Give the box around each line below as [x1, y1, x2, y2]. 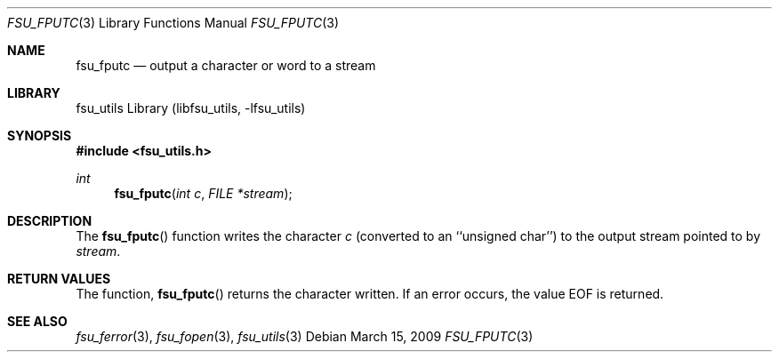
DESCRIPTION [7, 213, 92, 228]
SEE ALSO [7, 314, 68, 329]
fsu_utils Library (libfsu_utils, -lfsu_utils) [76, 100, 306, 116]
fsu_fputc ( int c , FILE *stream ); [114, 186, 293, 201]
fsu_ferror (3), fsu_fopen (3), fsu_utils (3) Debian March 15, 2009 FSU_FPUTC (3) [76, 329, 534, 344]
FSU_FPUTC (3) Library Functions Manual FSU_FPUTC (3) [7, 15, 340, 30]
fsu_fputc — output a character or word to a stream [76, 58, 376, 73]
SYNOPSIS [7, 128, 72, 143]
